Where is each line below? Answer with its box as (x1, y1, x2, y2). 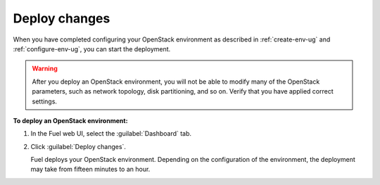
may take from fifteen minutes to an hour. (30, 165, 151, 174)
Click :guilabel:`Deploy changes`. (30, 142, 127, 151)
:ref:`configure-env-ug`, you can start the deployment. (13, 44, 171, 53)
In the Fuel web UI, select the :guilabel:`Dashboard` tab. (30, 129, 192, 138)
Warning (32, 64, 58, 73)
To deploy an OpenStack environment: (13, 116, 128, 125)
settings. (32, 97, 58, 106)
